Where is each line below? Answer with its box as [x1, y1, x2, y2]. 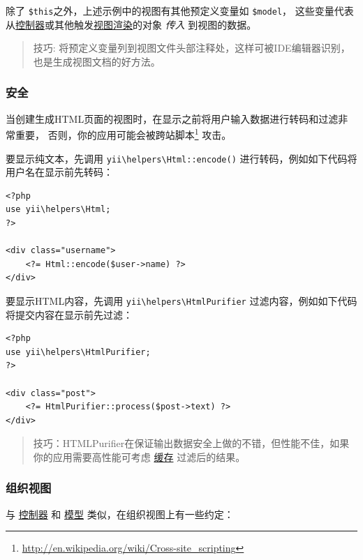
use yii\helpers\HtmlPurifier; [6, 347, 151, 357]
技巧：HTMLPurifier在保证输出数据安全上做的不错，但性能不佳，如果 [33, 436, 350, 451]
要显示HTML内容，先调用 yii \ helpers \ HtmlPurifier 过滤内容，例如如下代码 [6, 293, 357, 308]
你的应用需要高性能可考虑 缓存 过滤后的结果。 [33, 449, 246, 464]
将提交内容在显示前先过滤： [6, 307, 133, 321]
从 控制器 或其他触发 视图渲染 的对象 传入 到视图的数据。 [6, 17, 257, 31]
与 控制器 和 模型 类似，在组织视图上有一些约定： [6, 506, 234, 521]
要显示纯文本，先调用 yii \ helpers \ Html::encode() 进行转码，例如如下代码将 [6, 151, 357, 165]
